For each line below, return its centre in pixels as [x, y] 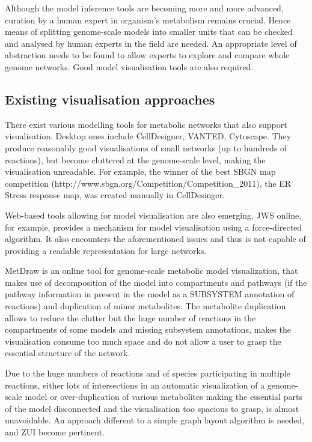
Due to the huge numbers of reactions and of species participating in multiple [148, 373]
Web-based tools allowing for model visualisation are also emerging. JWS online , [153, 215]
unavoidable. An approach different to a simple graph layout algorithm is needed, [155, 420]
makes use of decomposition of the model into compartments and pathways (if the [156, 282]
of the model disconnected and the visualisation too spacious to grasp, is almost [152, 408]
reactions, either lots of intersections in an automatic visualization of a [135, 385]
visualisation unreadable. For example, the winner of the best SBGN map [140, 171]
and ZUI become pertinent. [55, 432]
